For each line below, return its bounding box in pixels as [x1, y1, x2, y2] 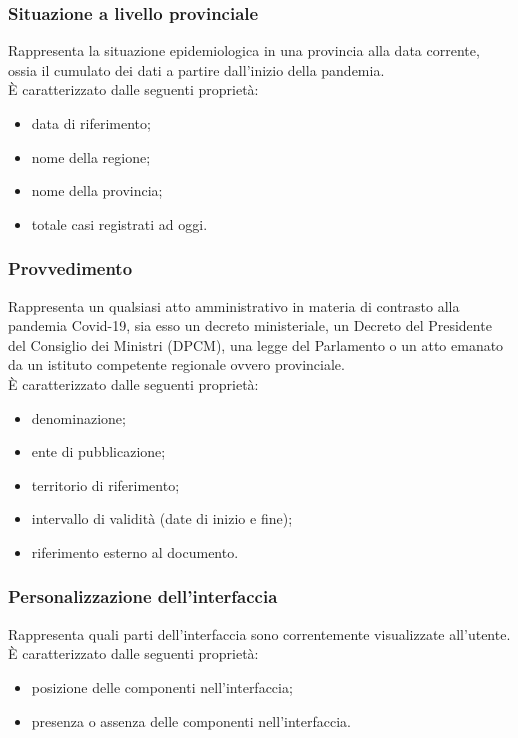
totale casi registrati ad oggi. [31, 213, 208, 234]
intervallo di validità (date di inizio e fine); [31, 508, 293, 529]
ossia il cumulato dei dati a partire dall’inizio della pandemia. [8, 59, 385, 80]
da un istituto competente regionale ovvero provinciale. [8, 354, 345, 375]
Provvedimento [8, 256, 133, 281]
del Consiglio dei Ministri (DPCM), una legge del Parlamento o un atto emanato [8, 334, 504, 355]
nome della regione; [31, 146, 151, 167]
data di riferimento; [31, 113, 151, 133]
